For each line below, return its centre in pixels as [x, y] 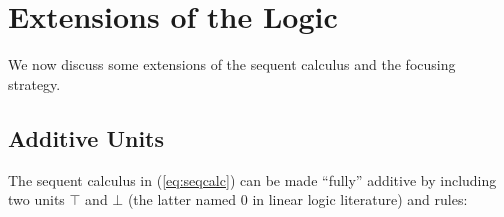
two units [36, 199]
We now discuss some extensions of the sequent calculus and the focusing [232, 64]
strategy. [34, 83]
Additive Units [86, 137]
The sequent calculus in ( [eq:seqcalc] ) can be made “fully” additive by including [252, 179]
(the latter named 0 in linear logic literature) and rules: [297, 199]
